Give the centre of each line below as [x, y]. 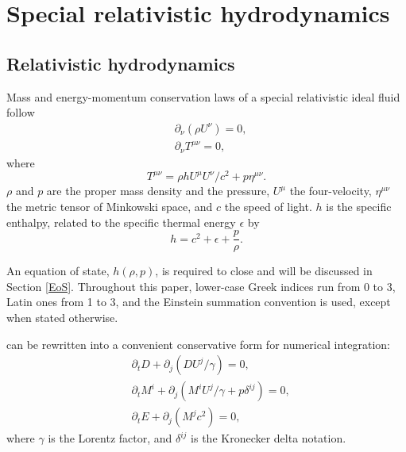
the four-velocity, [331, 191]
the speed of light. [268, 207]
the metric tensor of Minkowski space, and [110, 207]
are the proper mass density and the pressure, [158, 191]
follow [21, 112]
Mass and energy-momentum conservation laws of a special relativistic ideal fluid [203, 96]
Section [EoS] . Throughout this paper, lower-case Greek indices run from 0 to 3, [201, 286]
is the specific [359, 207]
